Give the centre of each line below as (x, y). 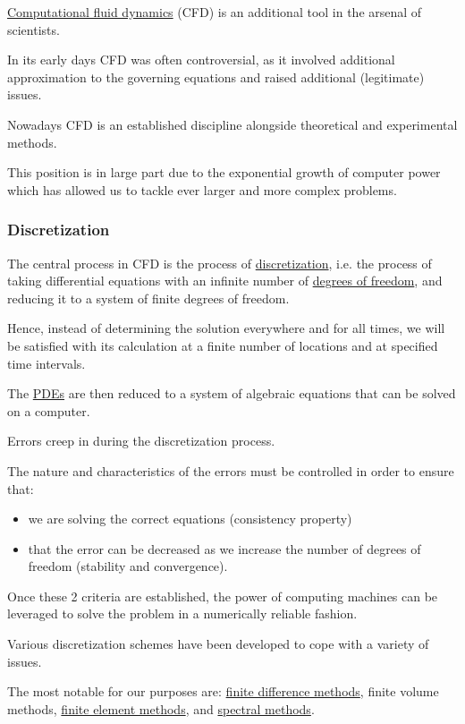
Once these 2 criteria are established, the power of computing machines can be (223, 596)
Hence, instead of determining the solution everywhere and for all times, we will (226, 328)
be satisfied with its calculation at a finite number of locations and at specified (223, 345)
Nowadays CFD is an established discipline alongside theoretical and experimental (232, 124)
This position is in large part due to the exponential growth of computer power (224, 172)
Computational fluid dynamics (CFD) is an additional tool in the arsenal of (215, 12)
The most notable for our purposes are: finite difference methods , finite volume (223, 691)
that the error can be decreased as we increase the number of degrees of (224, 548)
